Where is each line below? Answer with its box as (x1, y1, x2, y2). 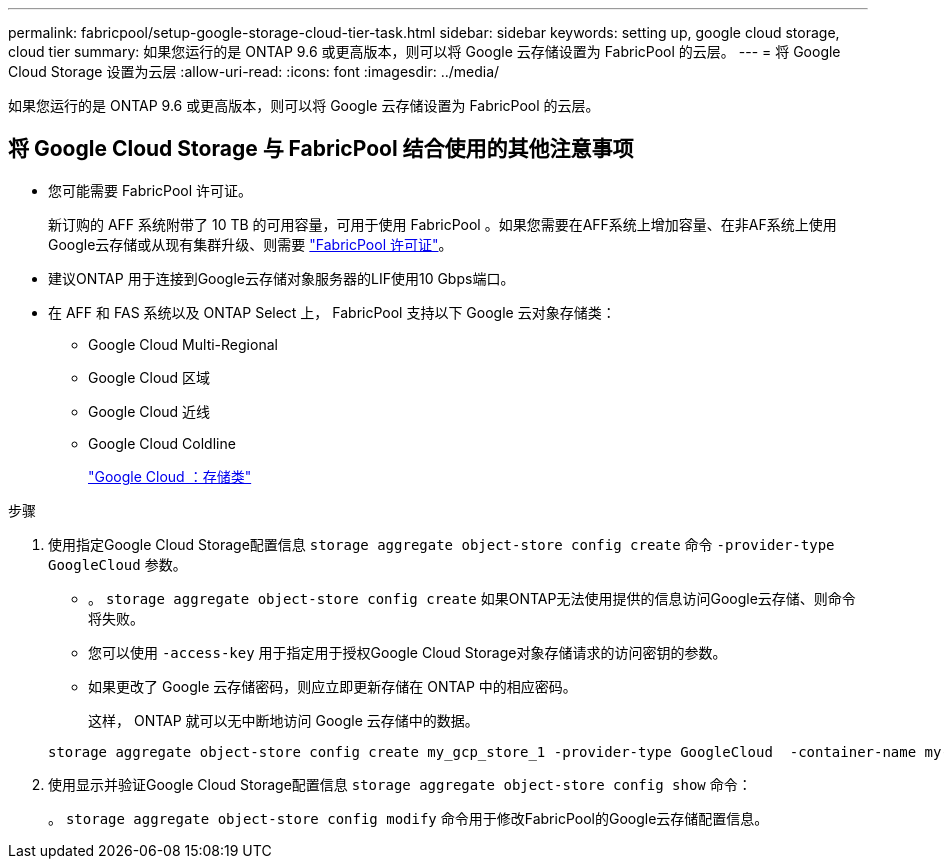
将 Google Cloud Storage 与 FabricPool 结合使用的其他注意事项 (8, 136, 634, 162)
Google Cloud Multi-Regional (88, 335, 278, 353)
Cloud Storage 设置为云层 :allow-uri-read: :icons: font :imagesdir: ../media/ (8, 63, 500, 80)
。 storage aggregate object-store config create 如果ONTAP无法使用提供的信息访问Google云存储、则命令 (88, 589, 856, 607)
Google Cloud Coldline (88, 434, 236, 452)
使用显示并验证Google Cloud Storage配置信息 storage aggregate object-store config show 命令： (48, 775, 752, 793)
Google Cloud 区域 (88, 368, 211, 386)
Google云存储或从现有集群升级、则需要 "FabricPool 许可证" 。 (48, 235, 453, 253)
